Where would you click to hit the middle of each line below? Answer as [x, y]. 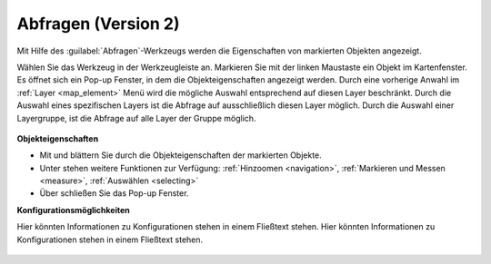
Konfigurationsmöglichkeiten [74, 210]
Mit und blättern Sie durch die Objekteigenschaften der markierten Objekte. [180, 155]
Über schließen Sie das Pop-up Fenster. [114, 193]
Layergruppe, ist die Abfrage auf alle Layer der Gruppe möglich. [136, 118]
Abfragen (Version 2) [98, 24]
